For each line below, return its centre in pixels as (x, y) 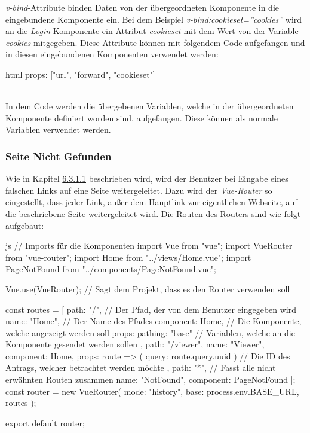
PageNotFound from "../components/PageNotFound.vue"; (111, 269)
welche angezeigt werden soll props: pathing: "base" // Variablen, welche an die (150, 332)
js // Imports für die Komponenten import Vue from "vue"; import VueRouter (149, 246)
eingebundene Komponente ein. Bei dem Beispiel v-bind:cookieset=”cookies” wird (154, 19)
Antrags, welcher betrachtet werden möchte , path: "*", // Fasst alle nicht (141, 368)
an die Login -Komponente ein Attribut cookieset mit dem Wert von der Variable (152, 31)
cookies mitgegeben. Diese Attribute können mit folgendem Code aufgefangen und (155, 42)
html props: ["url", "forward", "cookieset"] (80, 74)
